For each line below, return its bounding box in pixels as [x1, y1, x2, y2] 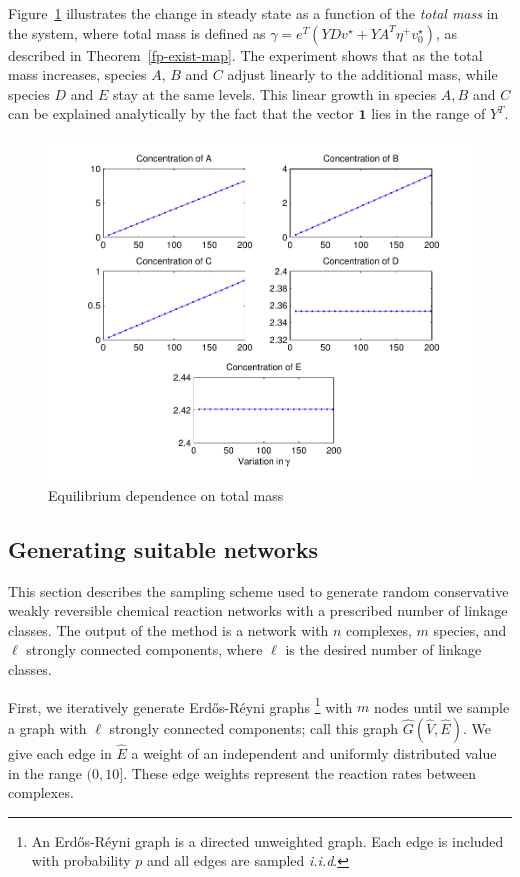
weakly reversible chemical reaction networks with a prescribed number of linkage [8, 600, 508, 621]
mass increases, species [8, 64, 147, 85]
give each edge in [8, 743, 112, 763]
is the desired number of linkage [285, 639, 482, 660]
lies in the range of [371, 103, 486, 124]
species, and [433, 619, 507, 640]
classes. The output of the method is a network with [8, 619, 329, 640]
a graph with [8, 717, 87, 738]
